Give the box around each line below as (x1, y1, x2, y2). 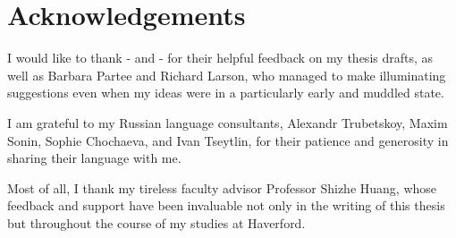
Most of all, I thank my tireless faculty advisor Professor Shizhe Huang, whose (7, 178, 437, 197)
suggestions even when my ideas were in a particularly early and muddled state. (7, 83, 444, 102)
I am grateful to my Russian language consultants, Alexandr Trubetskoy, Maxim (7, 113, 448, 132)
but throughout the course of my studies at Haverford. (7, 213, 306, 232)
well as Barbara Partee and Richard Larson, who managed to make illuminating (7, 65, 446, 84)
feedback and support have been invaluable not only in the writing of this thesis (7, 196, 445, 215)
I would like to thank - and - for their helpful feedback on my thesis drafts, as (7, 48, 434, 67)
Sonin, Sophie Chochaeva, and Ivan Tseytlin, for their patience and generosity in (7, 131, 449, 149)
